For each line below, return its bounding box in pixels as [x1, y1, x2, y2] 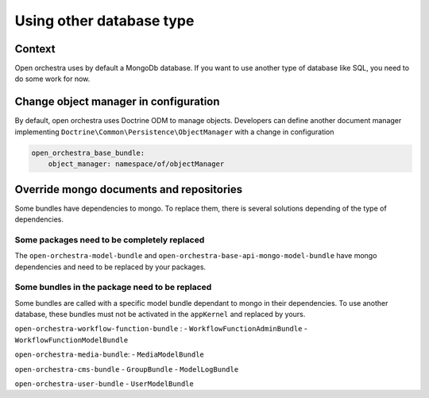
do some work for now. [14, 74, 91, 83]
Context [14, 42, 56, 56]
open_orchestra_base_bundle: [31, 148, 145, 157]
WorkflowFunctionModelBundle [14, 335, 129, 345]
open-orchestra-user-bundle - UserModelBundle [14, 379, 194, 388]
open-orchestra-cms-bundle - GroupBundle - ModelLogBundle [14, 364, 239, 373]
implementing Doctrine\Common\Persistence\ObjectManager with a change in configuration [14, 127, 334, 137]
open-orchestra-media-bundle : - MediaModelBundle [14, 350, 204, 359]
